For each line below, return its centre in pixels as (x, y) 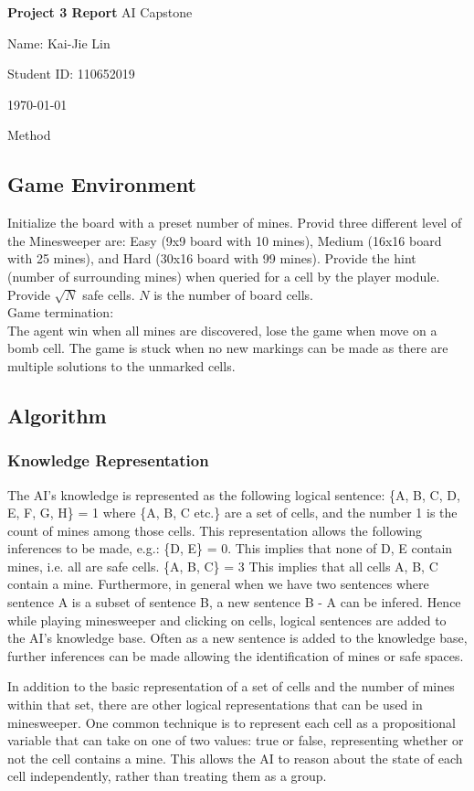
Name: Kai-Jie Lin (59, 43)
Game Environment (102, 184)
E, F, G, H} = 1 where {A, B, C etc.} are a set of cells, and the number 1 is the (232, 513)
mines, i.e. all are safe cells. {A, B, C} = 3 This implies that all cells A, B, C (223, 566)
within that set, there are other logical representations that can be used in (215, 705)
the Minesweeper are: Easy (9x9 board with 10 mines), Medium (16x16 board (225, 240)
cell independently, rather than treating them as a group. (167, 776)
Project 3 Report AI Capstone (100, 12)
